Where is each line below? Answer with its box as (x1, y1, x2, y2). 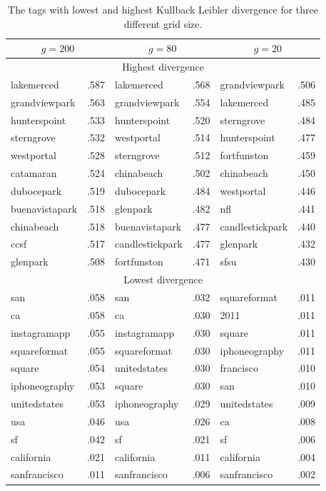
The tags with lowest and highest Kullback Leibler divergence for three (8, 2, 319, 16)
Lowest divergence (123, 272, 203, 287)
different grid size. (123, 16, 203, 31)
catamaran (11, 166, 57, 181)
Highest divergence (122, 59, 204, 74)
